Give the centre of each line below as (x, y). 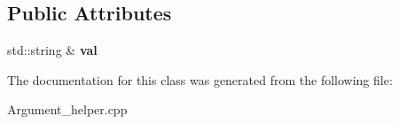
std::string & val (52, 50)
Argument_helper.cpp (67, 109)
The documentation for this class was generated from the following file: (200, 79)
